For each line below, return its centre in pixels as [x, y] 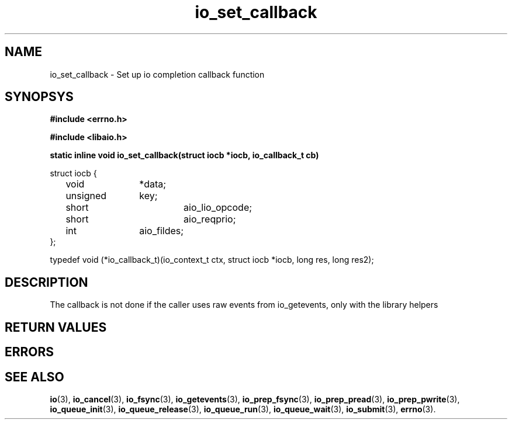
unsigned [86, 196]
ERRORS [30, 352]
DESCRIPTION [46, 282]
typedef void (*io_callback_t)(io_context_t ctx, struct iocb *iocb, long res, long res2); [212, 260]
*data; [153, 184]
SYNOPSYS [39, 97]
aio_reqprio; [210, 219]
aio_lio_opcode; [218, 208]
